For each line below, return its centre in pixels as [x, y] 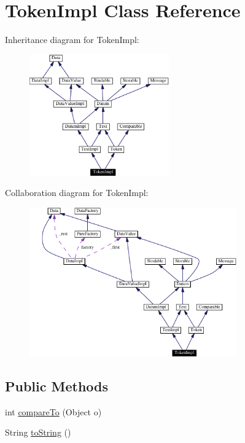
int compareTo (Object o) [53, 411]
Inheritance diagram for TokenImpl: [72, 40]
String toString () [38, 432]
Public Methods [57, 386]
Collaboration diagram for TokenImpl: [77, 193]
